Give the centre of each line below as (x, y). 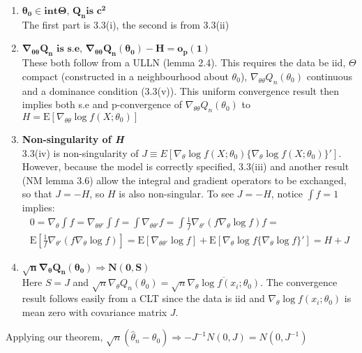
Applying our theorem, (54, 337)
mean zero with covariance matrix (95, 311)
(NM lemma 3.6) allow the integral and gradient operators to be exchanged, (184, 180)
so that (37, 194)
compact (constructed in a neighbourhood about (125, 76)
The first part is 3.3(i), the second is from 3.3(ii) (126, 24)
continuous (330, 76)
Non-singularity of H (73, 138)
